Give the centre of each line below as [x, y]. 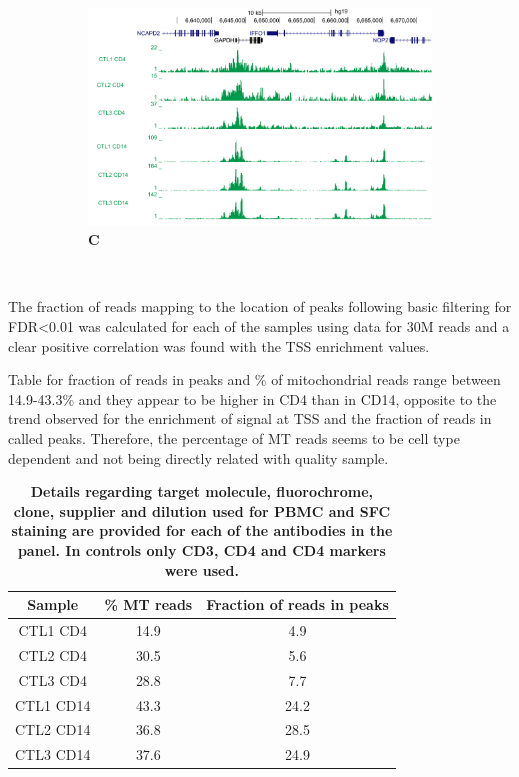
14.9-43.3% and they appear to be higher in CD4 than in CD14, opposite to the [252, 398]
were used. [201, 569]
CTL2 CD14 [53, 729]
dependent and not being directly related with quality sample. [198, 457]
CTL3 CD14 [53, 754]
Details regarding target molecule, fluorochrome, [202, 491]
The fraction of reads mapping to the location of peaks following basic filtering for [260, 306]
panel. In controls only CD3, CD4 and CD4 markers [201, 550]
